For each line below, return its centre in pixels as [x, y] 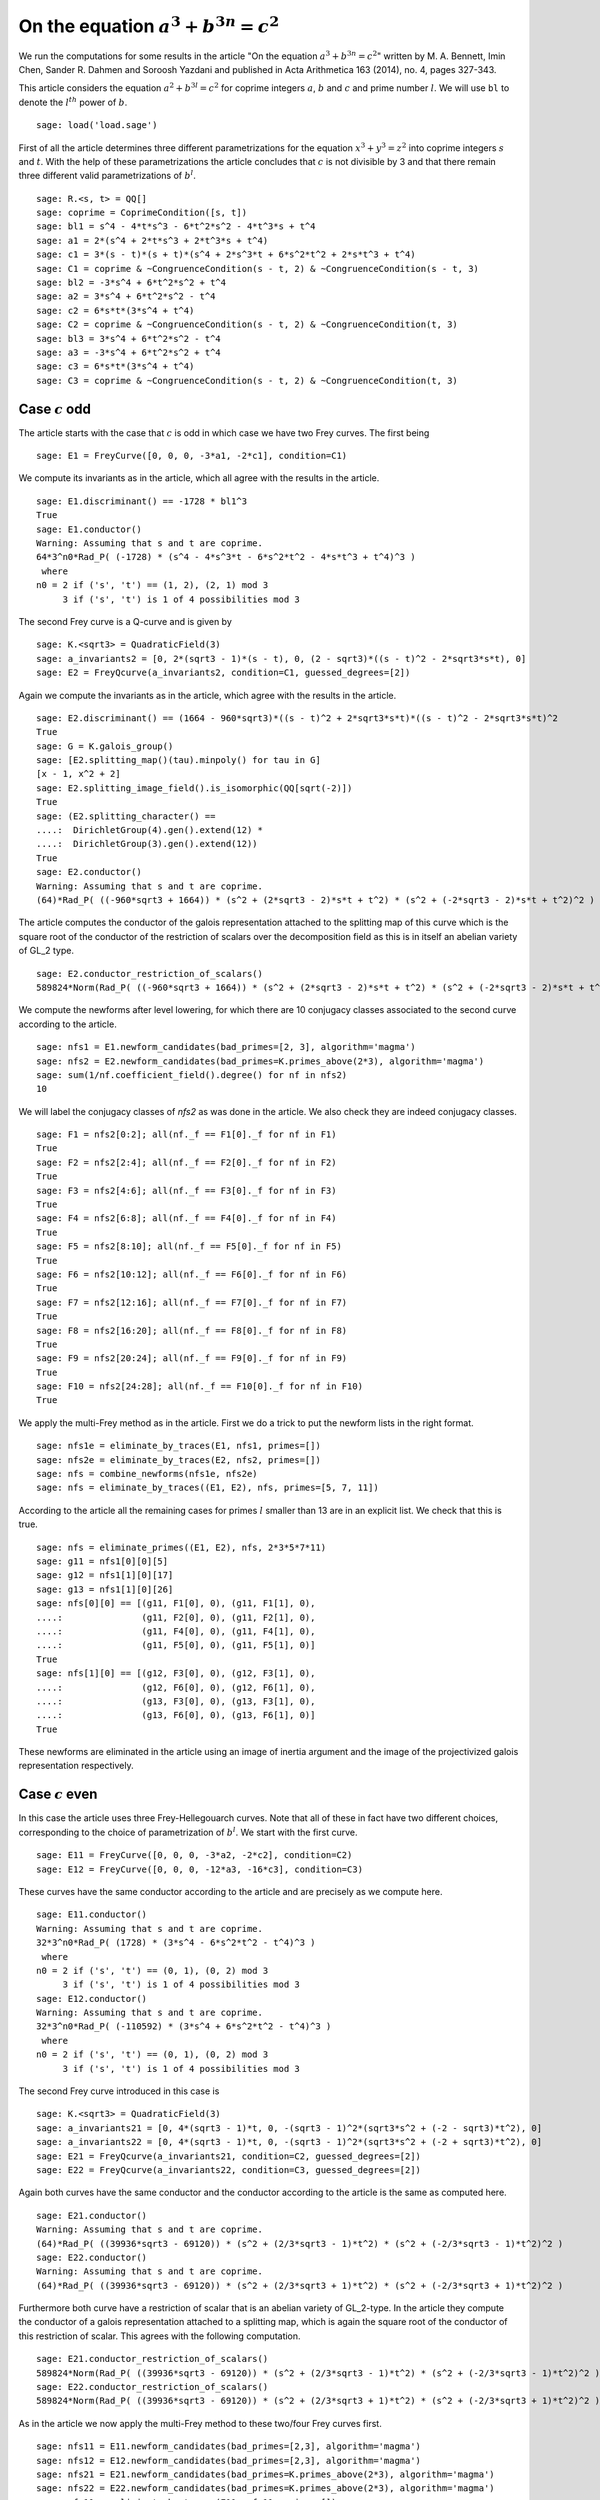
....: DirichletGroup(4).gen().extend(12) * [150, 830]
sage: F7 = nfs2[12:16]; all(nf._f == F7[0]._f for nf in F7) [192, 1302]
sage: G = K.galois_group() [105, 746]
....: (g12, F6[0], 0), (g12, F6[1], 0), [176, 1687]
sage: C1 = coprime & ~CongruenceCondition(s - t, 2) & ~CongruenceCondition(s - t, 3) [258, 268]
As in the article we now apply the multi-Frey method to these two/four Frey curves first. [200, 2423]
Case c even [58, 1794]
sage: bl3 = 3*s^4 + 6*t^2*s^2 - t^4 [129, 338]
